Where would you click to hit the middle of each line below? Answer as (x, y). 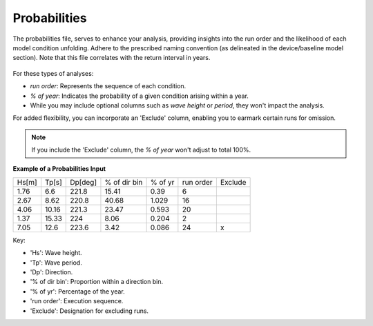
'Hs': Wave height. (56, 253)
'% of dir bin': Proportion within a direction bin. (97, 282)
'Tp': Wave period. (56, 263)
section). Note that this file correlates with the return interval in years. (112, 58)
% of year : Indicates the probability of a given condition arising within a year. (139, 96)
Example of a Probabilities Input (59, 169)
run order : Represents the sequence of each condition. (108, 86)
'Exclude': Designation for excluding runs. (89, 311)
